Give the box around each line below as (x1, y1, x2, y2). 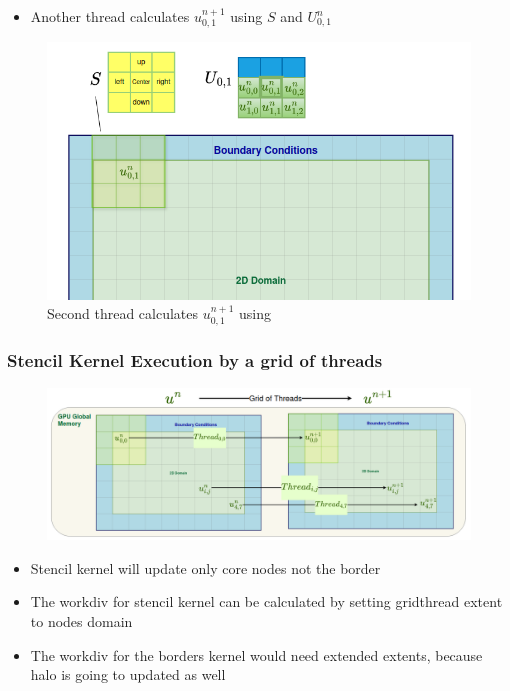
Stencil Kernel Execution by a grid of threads (7, 347, 383, 372)
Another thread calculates (30, 6, 190, 26)
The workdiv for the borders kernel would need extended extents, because (30, 644, 483, 665)
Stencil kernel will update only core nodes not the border (30, 557, 381, 578)
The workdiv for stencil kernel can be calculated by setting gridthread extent (30, 591, 503, 612)
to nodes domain (30, 611, 133, 632)
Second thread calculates (47, 303, 199, 324)
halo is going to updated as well (30, 664, 226, 685)
